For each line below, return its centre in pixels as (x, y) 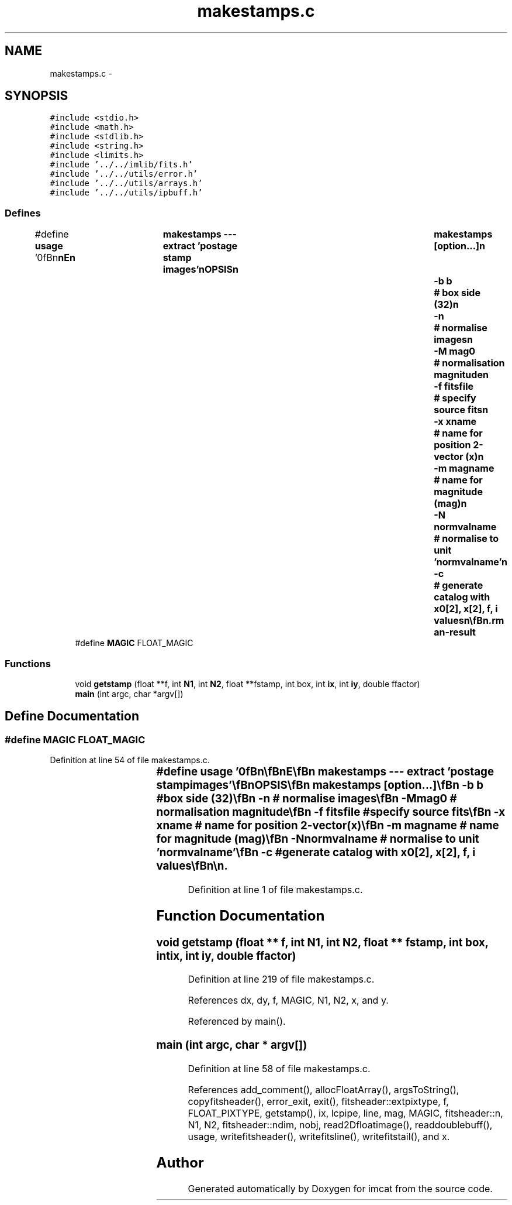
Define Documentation (72, 716)
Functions (28, 663)
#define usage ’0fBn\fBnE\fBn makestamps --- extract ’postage (325, 772)
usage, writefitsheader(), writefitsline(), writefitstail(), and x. (319, 1136)
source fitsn (461, 410)
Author (180, 1162)
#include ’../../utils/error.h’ (124, 174)
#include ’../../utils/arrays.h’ (126, 183)
